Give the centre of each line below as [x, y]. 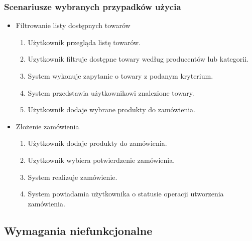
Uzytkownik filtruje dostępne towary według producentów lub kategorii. [138, 59]
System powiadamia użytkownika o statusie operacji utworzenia [126, 194]
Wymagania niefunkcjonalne [78, 230]
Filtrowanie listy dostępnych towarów [73, 25]
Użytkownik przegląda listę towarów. [84, 42]
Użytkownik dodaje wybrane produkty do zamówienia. [111, 109]
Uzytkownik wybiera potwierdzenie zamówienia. [101, 160]
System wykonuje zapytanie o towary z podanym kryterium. [120, 76]
